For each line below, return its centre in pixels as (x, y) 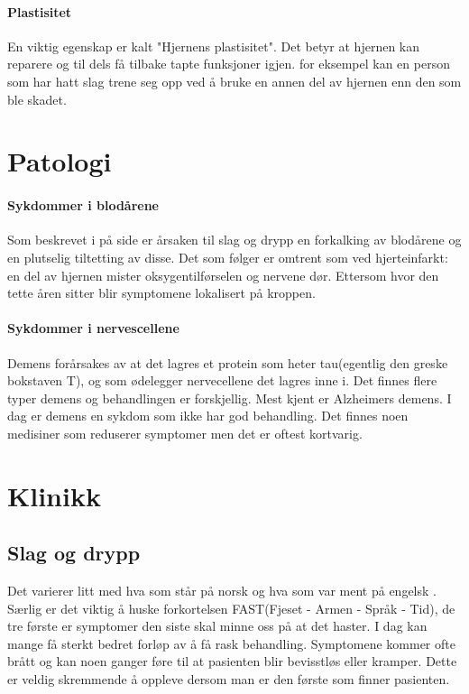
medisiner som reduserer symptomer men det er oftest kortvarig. (185, 433)
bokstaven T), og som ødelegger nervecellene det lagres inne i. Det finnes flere (222, 380)
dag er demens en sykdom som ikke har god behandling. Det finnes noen (208, 416)
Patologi (60, 161)
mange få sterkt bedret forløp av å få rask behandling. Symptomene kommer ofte (231, 643)
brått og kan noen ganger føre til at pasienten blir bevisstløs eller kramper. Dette (232, 661)
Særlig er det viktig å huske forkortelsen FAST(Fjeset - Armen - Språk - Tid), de (231, 608)
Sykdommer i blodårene (83, 205)
